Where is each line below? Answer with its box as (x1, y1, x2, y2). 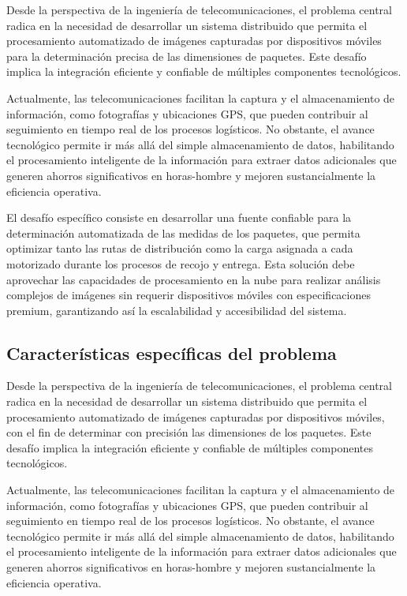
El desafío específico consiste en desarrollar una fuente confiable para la (6, 209, 352, 226)
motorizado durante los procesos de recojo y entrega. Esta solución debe (6, 255, 355, 272)
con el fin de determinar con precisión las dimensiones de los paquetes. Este (6, 424, 372, 440)
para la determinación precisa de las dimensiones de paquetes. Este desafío (6, 47, 367, 64)
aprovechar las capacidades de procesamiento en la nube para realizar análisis (6, 271, 381, 287)
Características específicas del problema (6, 340, 337, 365)
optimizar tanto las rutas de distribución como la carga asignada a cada (6, 240, 353, 257)
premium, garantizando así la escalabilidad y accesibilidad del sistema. (6, 302, 347, 318)
